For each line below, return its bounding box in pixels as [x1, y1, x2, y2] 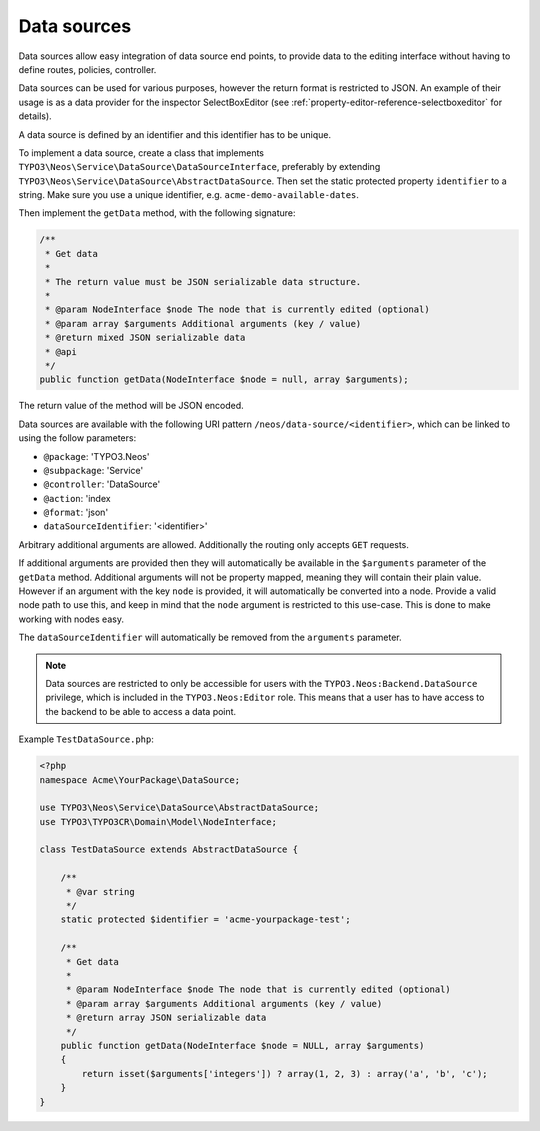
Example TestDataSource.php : [18, 733, 155, 745]
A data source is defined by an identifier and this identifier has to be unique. [18, 128, 332, 140]
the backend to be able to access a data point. [45, 705, 237, 717]
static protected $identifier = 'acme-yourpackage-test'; [60, 914, 351, 925]
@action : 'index [43, 492, 111, 504]
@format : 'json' [43, 506, 109, 519]
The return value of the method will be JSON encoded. [18, 400, 244, 412]
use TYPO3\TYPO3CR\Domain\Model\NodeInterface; [39, 816, 277, 827]
